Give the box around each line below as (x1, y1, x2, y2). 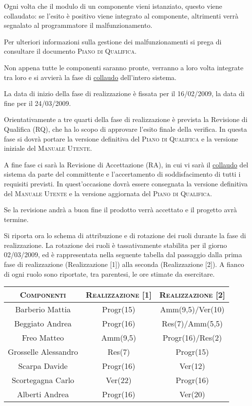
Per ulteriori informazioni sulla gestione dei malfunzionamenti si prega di (4, 36, 222, 46)
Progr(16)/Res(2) (162, 332, 222, 344)
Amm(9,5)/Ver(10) (160, 304, 225, 315)
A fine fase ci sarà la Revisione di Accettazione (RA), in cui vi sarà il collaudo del (4, 159, 249, 169)
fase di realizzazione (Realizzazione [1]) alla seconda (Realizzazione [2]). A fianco (4, 259, 244, 269)
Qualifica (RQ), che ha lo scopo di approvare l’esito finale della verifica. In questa (4, 123, 247, 134)
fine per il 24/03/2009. (4, 98, 71, 108)
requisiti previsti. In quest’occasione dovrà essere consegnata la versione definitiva (4, 178, 248, 188)
